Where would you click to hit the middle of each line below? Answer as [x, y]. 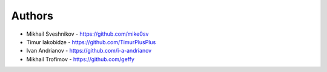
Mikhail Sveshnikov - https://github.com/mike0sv [88, 34]
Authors [32, 16]
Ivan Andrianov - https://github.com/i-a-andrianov [89, 51]
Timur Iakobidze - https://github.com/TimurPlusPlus [91, 42]
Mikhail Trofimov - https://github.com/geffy [80, 59]
